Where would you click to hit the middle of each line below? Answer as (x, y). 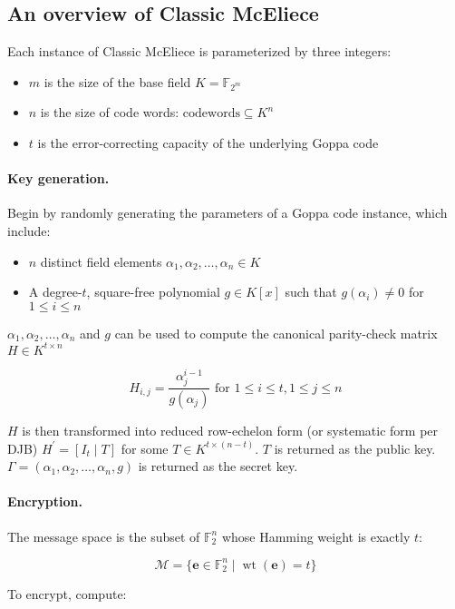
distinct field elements (101, 261)
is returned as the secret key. (218, 466)
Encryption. (45, 501)
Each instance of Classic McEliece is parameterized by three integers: (199, 51)
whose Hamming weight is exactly (316, 536)
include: (29, 230)
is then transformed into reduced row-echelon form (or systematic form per (230, 430)
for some (145, 448)
